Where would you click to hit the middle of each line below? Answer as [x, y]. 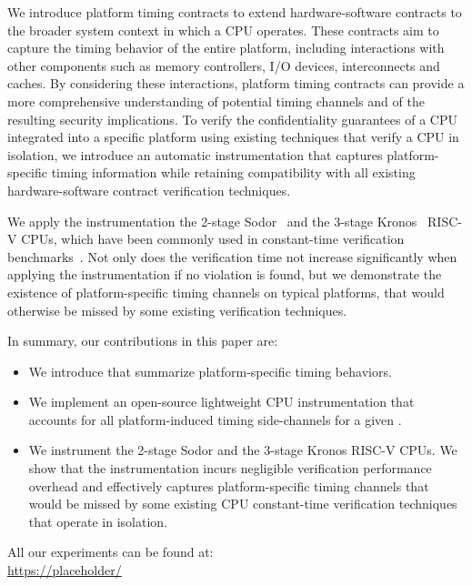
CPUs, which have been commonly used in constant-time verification [213, 239]
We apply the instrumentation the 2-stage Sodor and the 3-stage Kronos [212, 221]
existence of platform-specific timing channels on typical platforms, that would [226, 292]
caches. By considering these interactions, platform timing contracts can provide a [236, 83]
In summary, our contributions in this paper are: [143, 341]
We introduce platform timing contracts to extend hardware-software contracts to [235, 12]
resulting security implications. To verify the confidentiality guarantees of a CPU [232, 119]
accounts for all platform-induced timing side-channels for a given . [215, 419]
